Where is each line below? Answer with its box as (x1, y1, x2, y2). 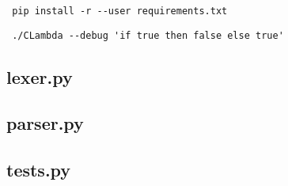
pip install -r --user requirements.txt (12, 6, 228, 17)
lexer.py (6, 64, 73, 89)
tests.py (6, 158, 71, 182)
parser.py (6, 111, 84, 135)
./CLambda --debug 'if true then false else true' (12, 29, 284, 41)
